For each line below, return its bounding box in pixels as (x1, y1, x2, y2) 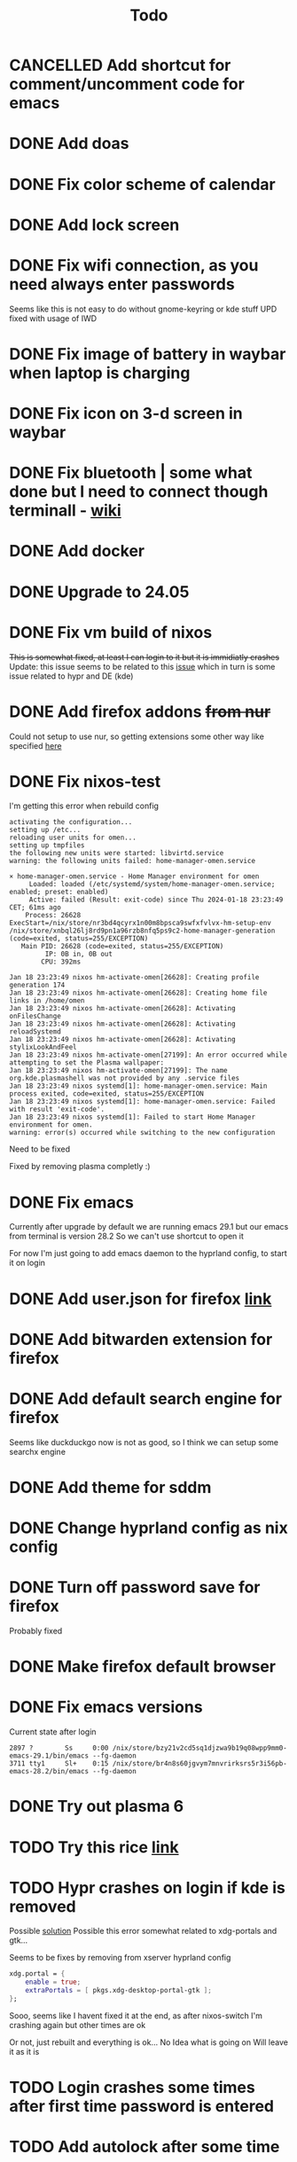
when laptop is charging (9, 363, 191, 382)
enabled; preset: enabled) (9, 888, 109, 897)
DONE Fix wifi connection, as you (9, 255, 259, 275)
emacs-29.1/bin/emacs (9, 1751, 90, 1761)
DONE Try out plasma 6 (9, 1796, 184, 1817)
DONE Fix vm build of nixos (9, 622, 213, 642)
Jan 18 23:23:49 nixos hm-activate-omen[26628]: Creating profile (9, 973, 260, 982)
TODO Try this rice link (9, 1837, 179, 1857)
